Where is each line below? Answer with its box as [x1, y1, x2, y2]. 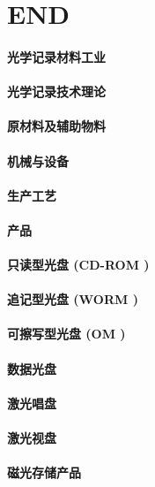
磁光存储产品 [7, 463, 81, 482]
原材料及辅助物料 [7, 117, 106, 135]
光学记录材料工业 [7, 47, 106, 65]
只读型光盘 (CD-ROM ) [7, 255, 150, 274]
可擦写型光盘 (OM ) [7, 324, 126, 343]
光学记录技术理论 [7, 82, 106, 101]
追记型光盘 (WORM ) [7, 290, 138, 308]
